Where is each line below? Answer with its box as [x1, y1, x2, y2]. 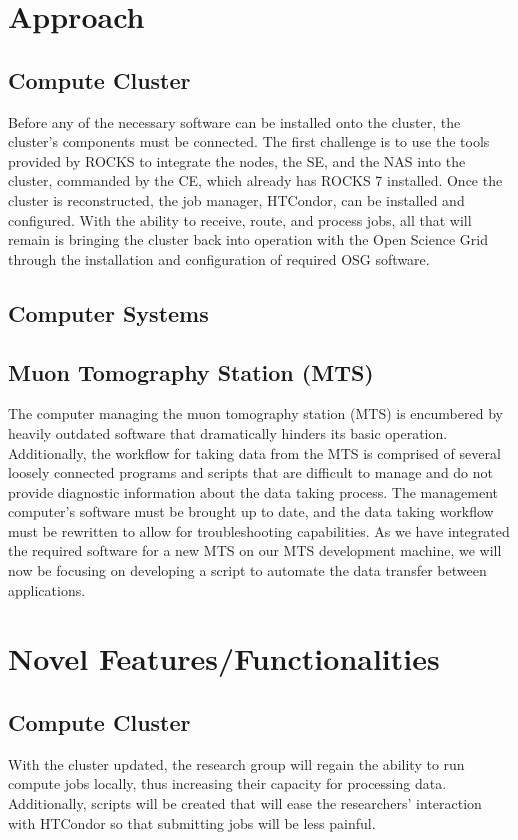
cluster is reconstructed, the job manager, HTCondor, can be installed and [8, 189, 465, 210]
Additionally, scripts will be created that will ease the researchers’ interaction [8, 793, 482, 814]
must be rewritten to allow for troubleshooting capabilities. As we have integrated [8, 520, 510, 541]
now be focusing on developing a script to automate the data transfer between [8, 560, 487, 581]
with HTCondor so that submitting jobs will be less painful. [8, 812, 376, 833]
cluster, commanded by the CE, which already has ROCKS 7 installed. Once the [8, 170, 503, 191]
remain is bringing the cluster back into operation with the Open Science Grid [8, 229, 488, 250]
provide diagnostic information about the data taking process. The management [8, 481, 498, 502]
